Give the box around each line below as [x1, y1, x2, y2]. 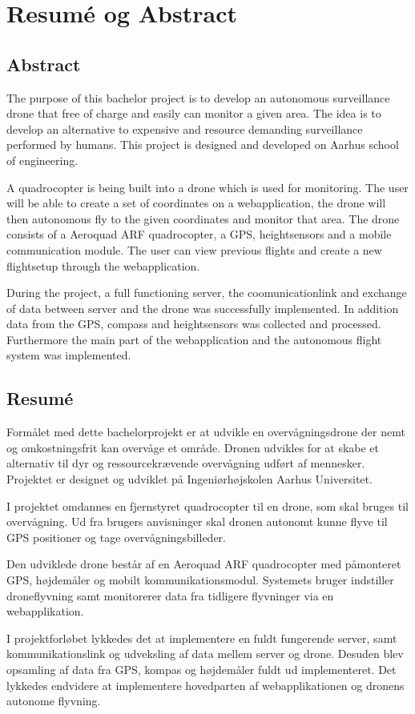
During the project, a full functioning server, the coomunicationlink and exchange [6, 284, 407, 301]
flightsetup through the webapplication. [6, 257, 200, 274]
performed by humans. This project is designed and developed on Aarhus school [6, 136, 399, 153]
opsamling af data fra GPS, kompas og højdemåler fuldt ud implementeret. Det [6, 661, 397, 677]
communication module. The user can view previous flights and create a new [6, 241, 382, 258]
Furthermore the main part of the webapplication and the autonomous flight [6, 331, 382, 347]
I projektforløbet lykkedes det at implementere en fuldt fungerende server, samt [6, 629, 397, 646]
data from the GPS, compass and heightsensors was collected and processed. [6, 315, 381, 332]
